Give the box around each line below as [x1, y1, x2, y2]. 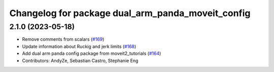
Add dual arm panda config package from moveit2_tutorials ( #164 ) [22, 50, 161, 56]
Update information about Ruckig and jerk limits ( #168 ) [22, 43, 136, 49]
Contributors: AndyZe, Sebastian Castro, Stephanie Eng [22, 57, 139, 63]
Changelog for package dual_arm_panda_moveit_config [9, 8, 251, 19]
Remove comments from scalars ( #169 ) [22, 36, 105, 42]
